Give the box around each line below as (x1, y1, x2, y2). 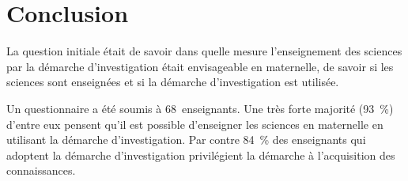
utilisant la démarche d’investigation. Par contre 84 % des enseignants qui (6, 131, 366, 148)
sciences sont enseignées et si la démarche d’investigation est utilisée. (6, 74, 339, 90)
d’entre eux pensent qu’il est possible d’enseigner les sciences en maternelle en (6, 115, 383, 132)
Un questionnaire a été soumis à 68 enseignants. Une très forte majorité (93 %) (6, 100, 394, 116)
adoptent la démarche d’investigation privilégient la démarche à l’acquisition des (6, 146, 395, 163)
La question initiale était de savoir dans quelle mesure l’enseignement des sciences (6, 43, 402, 59)
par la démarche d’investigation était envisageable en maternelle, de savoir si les (6, 58, 394, 74)
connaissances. (6, 162, 76, 179)
